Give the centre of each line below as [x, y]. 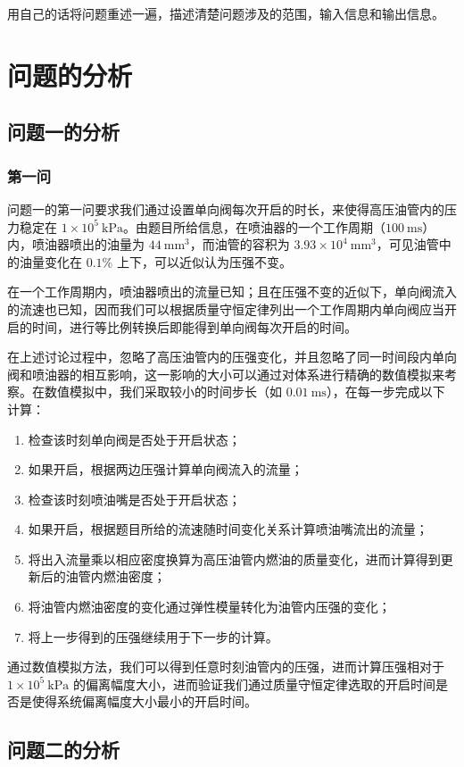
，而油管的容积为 [240, 244]
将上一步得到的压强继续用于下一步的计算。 [153, 636]
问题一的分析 [63, 132]
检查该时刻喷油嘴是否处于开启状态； [134, 499]
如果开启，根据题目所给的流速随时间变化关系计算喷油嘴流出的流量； [228, 529]
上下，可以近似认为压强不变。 [204, 261]
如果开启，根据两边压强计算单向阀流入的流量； [166, 469]
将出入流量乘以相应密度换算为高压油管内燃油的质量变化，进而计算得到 [234, 559]
